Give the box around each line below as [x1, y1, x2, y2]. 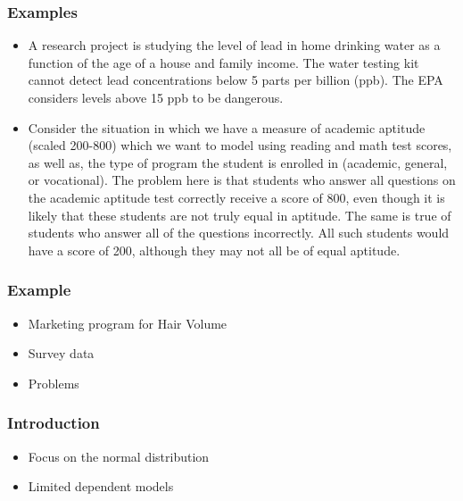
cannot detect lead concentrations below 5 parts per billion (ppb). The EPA [28, 71, 443, 89]
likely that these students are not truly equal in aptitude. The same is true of [28, 205, 451, 224]
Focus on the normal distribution [28, 447, 210, 465]
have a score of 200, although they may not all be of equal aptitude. [28, 240, 401, 259]
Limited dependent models [28, 477, 174, 496]
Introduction [7, 412, 100, 434]
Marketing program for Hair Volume [28, 313, 227, 332]
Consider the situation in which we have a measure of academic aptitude [28, 118, 426, 137]
